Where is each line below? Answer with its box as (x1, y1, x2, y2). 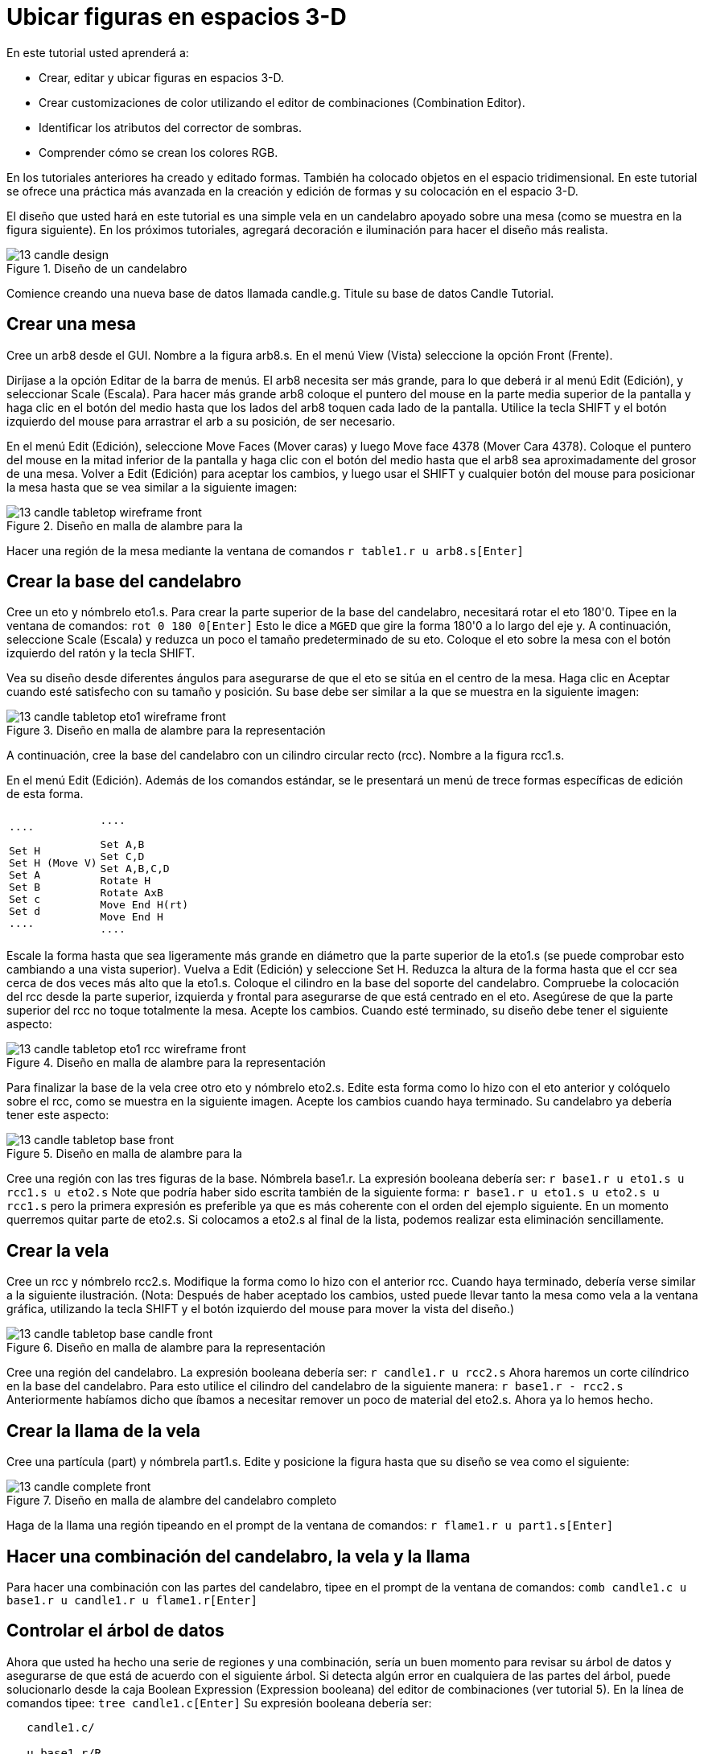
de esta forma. (6, 787, 84, 801)
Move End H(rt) (100, 899, 189, 912)
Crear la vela (6, 1240, 109, 1261)
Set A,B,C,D (100, 863, 170, 875)
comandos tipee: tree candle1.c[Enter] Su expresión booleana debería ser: (6, 1695, 432, 1710)
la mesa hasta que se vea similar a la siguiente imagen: (6, 480, 298, 494)
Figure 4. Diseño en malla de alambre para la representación (6, 1056, 326, 1070)
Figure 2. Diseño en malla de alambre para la (6, 518, 243, 533)
